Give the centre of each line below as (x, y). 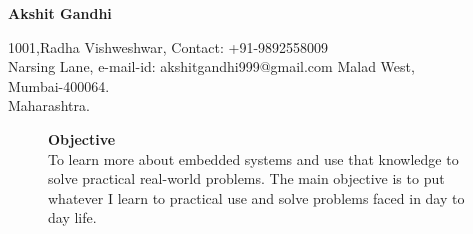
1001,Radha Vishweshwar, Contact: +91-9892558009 (168, 46)
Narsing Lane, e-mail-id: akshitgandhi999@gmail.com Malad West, (211, 66)
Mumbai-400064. (59, 85)
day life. (72, 217)
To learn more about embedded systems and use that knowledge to (253, 158)
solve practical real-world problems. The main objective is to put (246, 178)
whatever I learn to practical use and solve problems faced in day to (256, 197)
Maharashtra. (49, 105)
